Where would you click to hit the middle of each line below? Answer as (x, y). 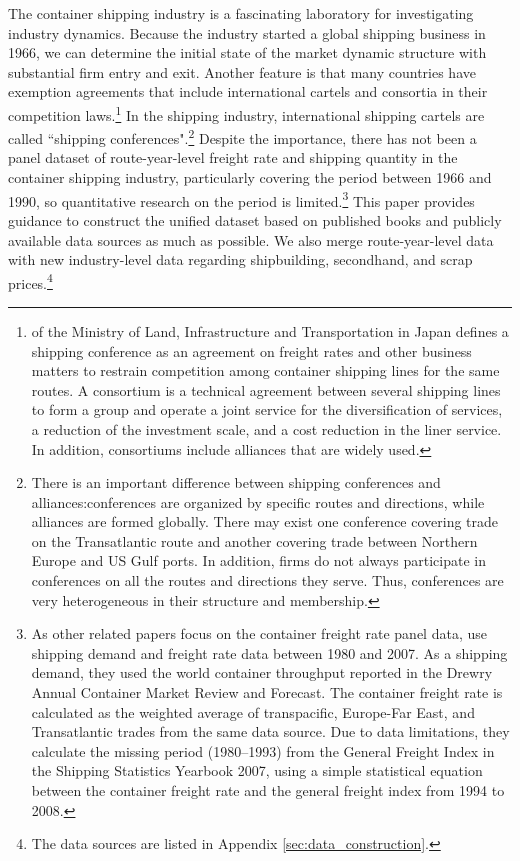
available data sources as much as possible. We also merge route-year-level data (251, 239)
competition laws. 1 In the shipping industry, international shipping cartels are (246, 113)
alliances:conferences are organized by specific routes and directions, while (258, 501)
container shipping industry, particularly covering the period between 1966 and (250, 177)
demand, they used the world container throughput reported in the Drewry (262, 672)
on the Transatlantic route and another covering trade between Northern (254, 540)
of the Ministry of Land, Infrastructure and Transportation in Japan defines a (270, 330)
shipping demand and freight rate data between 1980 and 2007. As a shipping (269, 652)
